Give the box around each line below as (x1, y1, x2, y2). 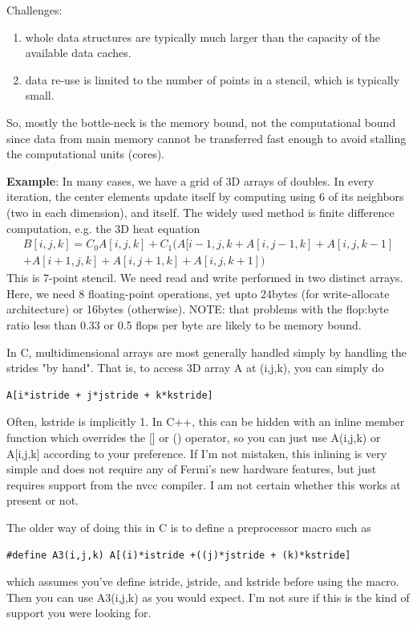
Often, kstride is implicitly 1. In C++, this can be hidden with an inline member (6, 413, 405, 430)
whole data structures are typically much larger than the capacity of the (25, 28, 380, 45)
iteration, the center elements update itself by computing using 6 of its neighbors (6, 188, 404, 205)
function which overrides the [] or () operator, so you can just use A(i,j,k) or (6, 428, 381, 445)
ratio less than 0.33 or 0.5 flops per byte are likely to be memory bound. (6, 316, 362, 333)
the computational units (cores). (6, 145, 164, 162)
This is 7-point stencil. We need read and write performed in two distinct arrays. (6, 269, 403, 286)
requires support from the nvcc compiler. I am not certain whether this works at (6, 476, 401, 493)
